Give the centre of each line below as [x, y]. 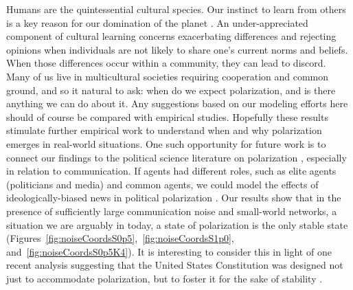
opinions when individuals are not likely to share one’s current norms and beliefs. [177, 49]
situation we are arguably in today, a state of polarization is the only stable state [177, 224]
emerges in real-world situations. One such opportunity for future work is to [166, 143]
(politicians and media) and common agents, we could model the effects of [162, 184]
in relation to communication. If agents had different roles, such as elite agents [171, 171]
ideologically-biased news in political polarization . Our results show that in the [174, 198]
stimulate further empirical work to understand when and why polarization [164, 130]
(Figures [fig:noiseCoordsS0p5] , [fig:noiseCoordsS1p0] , [120, 238]
